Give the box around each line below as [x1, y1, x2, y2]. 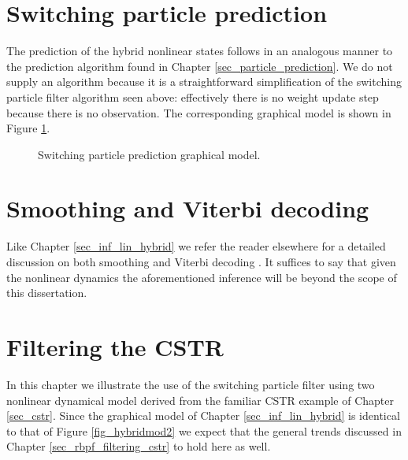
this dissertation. [6, 284, 87, 301]
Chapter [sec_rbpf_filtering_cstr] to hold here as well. [6, 438, 271, 454]
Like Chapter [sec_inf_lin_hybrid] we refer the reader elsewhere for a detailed [6, 238, 386, 254]
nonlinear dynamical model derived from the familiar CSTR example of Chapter [6, 391, 394, 408]
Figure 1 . [6, 120, 50, 136]
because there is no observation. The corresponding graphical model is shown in [6, 104, 391, 121]
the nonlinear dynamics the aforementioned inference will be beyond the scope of [6, 269, 397, 285]
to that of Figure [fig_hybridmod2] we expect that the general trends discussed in [6, 422, 402, 439]
